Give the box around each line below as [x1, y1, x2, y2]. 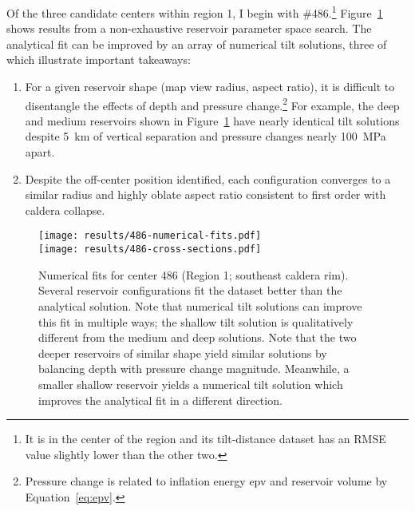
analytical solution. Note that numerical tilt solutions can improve [38, 297, 362, 314]
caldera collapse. [25, 201, 105, 218]
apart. [25, 144, 55, 160]
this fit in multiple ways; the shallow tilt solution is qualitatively [38, 313, 354, 330]
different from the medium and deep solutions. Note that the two [38, 329, 357, 346]
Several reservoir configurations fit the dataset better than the [38, 282, 342, 299]
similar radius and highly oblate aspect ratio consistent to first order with [25, 186, 386, 203]
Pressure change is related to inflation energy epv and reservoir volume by [25, 473, 388, 489]
